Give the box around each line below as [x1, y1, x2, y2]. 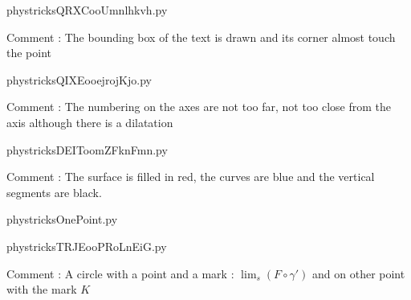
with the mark [6, 281, 77, 298]
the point [6, 44, 52, 61]
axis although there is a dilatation [6, 113, 173, 130]
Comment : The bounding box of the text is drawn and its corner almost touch [6, 28, 396, 45]
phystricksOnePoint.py [6, 211, 118, 228]
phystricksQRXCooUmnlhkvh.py [6, 2, 168, 18]
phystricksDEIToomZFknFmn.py [6, 141, 168, 158]
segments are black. [6, 183, 102, 200]
